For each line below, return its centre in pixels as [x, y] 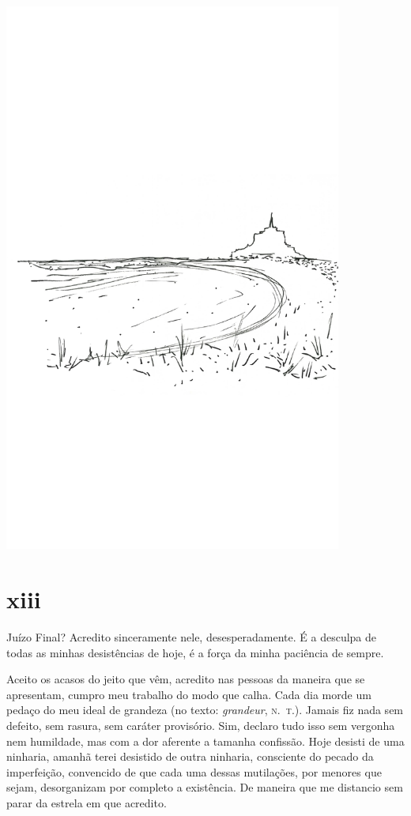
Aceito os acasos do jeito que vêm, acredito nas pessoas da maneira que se [186, 679]
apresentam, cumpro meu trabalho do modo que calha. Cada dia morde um [189, 694]
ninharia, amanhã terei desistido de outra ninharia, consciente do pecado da [190, 756]
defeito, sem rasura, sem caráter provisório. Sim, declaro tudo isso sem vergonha [201, 726]
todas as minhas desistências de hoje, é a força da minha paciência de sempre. [195, 652]
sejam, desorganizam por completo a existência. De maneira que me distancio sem [205, 787]
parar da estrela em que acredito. [87, 802]
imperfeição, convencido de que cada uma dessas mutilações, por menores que [194, 771]
